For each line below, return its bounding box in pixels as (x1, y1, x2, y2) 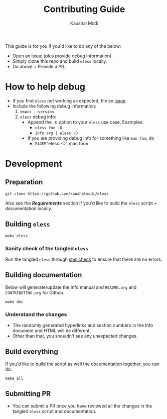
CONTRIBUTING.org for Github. (5, 289, 65, 295)
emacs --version (20, 109, 54, 114)
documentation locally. (5, 205, 52, 212)
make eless (5, 233, 28, 238)
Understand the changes (5, 310, 67, 318)
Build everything (5, 348, 59, 356)
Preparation (5, 178, 43, 186)
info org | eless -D (35, 131, 78, 136)
